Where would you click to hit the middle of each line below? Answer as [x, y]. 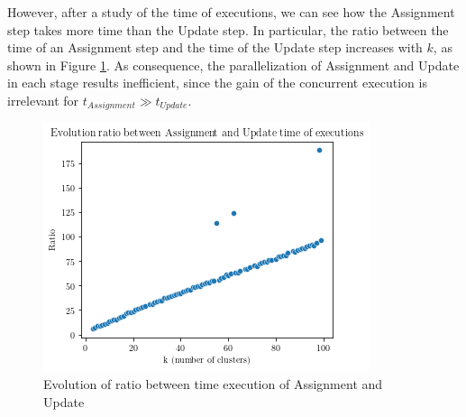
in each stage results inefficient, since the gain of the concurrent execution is [217, 83]
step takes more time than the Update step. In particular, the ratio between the [228, 29]
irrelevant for [43, 100]
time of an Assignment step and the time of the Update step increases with [215, 47]
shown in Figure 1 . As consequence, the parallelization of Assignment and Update [233, 65]
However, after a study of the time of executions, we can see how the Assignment [231, 12]
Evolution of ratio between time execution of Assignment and [213, 384]
